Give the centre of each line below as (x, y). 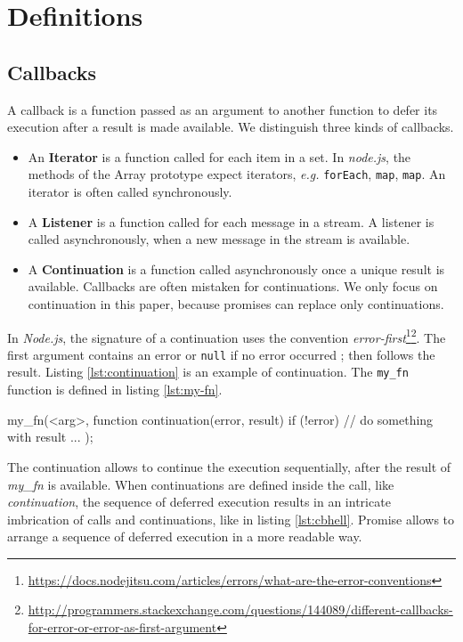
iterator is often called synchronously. (130, 192)
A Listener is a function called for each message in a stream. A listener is (231, 221)
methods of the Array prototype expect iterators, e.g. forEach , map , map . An (237, 174)
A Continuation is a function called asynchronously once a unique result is (236, 268)
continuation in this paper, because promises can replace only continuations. (236, 303)
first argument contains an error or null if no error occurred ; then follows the (221, 354)
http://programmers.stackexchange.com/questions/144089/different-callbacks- (240, 609)
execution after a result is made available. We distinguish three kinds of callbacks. (231, 127)
